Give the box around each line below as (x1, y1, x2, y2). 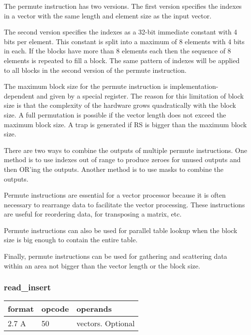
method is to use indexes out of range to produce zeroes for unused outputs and (4, 154, 241, 165)
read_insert (4, 281, 51, 293)
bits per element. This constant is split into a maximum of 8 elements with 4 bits (4, 36, 245, 46)
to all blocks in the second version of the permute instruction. (4, 65, 187, 75)
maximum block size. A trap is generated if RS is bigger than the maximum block (4, 119, 247, 129)
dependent (4, 90, 35, 100)
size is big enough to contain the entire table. (4, 234, 138, 245)
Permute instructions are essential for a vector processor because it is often (4, 190, 226, 200)
